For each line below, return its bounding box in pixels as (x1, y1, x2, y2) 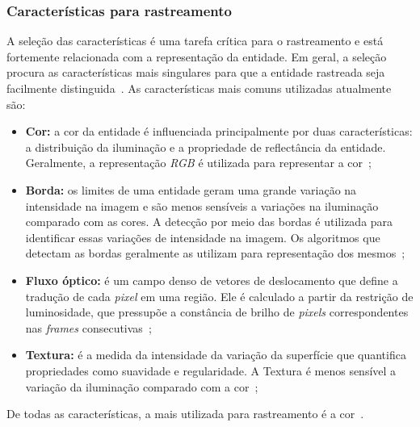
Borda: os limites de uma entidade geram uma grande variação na (25, 181, 357, 198)
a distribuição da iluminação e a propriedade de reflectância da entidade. (25, 138, 386, 155)
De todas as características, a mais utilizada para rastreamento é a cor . (6, 405, 364, 422)
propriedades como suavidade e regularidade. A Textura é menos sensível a (25, 362, 397, 379)
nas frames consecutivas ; (25, 319, 152, 336)
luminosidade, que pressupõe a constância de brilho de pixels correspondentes (25, 304, 409, 320)
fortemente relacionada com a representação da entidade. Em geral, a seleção (6, 48, 387, 65)
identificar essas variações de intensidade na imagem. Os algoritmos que (25, 228, 380, 245)
